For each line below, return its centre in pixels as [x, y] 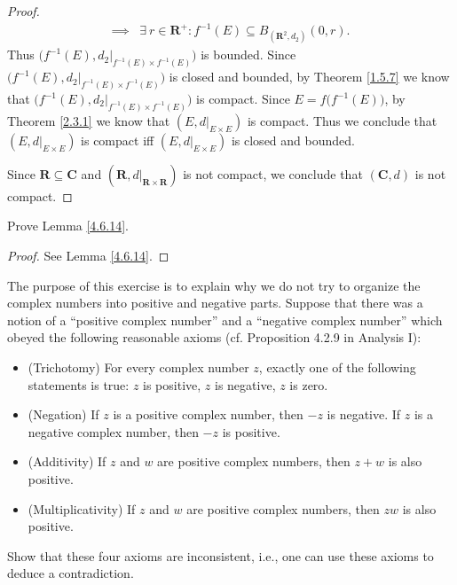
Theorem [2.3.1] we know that [89, 120]
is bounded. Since [248, 55]
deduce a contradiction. [71, 573]
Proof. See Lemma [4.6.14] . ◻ [88, 256]
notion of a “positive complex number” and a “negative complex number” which [225, 320]
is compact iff [118, 140]
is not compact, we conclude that [273, 173]
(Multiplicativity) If [82, 508]
